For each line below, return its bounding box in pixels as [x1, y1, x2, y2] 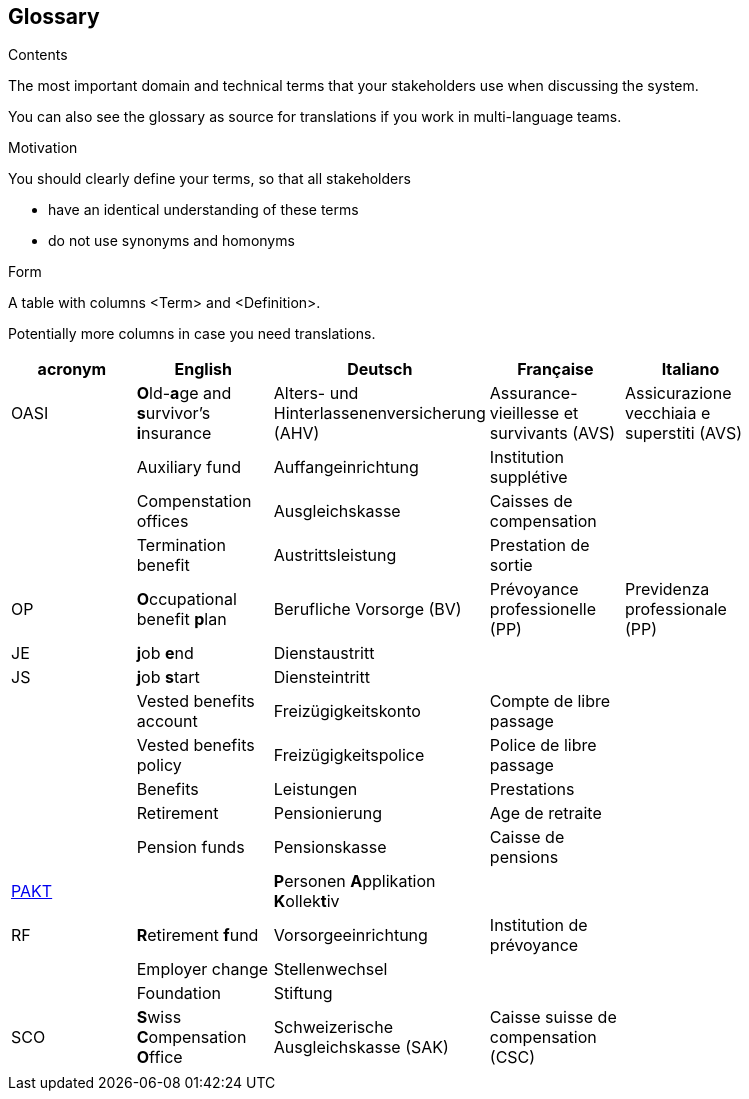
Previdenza [624, 579, 710, 600]
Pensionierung [273, 803, 383, 824]
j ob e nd [136, 643, 194, 664]
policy [136, 755, 182, 776]
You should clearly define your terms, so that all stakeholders [8, 170, 411, 188]
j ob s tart [136, 667, 200, 688]
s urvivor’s [136, 403, 211, 424]
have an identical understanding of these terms [48, 201, 359, 219]
